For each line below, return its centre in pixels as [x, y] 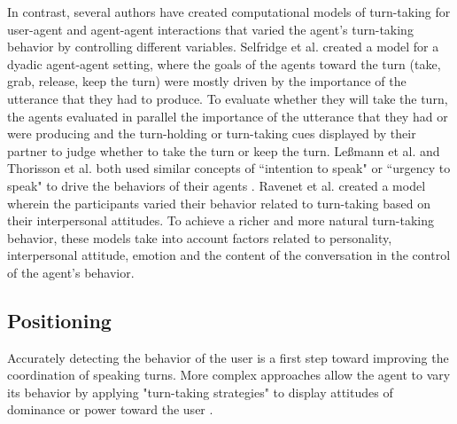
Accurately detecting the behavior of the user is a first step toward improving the [228, 357]
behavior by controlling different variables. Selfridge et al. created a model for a [223, 47]
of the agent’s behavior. [71, 272]
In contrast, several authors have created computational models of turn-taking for [229, 12]
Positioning [59, 320]
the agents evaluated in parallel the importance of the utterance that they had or [228, 116]
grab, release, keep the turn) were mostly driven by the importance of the [207, 81]
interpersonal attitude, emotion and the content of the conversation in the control [229, 255]
